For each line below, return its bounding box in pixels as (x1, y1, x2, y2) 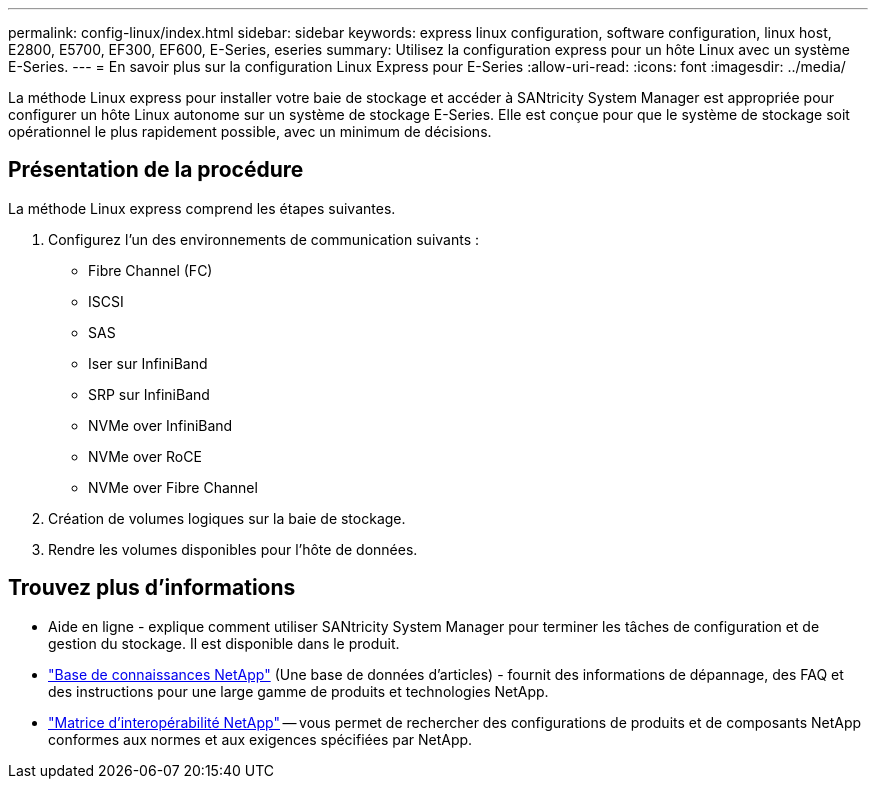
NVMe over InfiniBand (88, 416, 233, 434)
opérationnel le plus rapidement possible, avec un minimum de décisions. (8, 123, 492, 140)
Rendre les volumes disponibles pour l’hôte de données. (48, 540, 418, 558)
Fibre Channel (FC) (88, 261, 213, 279)
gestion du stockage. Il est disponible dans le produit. (48, 634, 400, 652)
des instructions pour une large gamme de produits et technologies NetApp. (48, 682, 549, 700)
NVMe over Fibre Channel (88, 478, 258, 496)
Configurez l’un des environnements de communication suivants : (48, 230, 480, 248)
